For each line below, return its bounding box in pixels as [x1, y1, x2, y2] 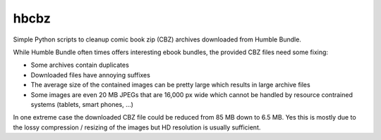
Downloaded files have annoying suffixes [30, 70, 151, 79]
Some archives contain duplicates [30, 61, 130, 70]
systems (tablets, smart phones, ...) [30, 100, 134, 108]
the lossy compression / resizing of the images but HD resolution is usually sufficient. [13, 123, 261, 132]
